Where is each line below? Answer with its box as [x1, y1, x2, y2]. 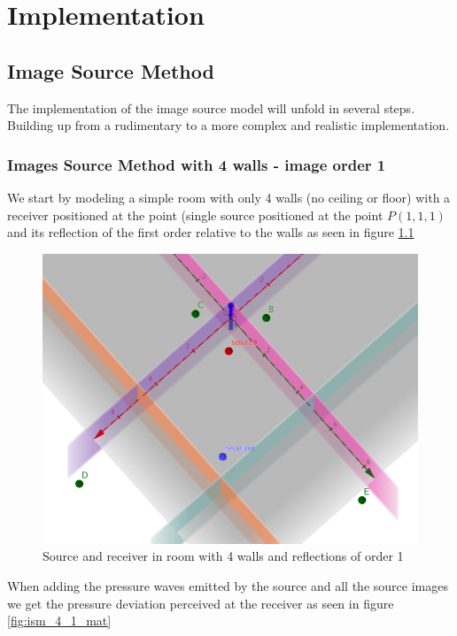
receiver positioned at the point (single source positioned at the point [7, 205, 383, 224]
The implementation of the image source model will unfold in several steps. [7, 98, 415, 117]
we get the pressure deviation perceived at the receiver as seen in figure [7, 594, 394, 612]
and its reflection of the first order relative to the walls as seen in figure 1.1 [7, 223, 414, 241]
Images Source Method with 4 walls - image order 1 [7, 153, 386, 175]
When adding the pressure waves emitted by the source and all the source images [7, 577, 448, 595]
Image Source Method [7, 57, 214, 84]
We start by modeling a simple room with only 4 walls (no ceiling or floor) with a [7, 188, 451, 206]
